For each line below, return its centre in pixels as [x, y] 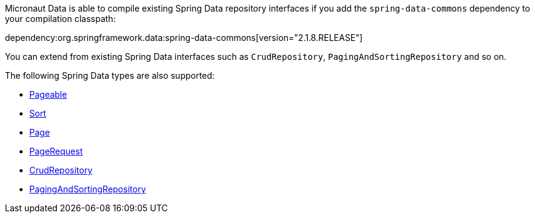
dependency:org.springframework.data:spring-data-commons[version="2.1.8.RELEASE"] [184, 38]
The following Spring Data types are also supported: [110, 75]
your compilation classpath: [60, 19]
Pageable [48, 94]
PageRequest [56, 151]
